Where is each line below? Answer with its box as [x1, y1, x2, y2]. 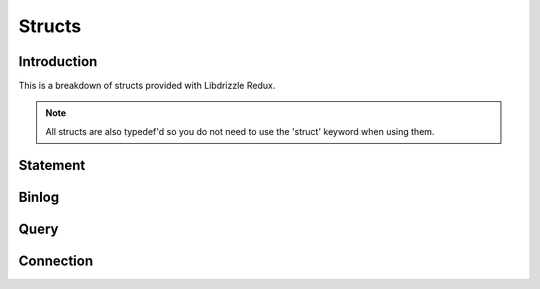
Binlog [18, 188, 60, 205]
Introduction [18, 53, 98, 70]
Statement [18, 156, 86, 174]
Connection [18, 252, 94, 269]
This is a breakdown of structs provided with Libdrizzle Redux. [18, 80, 276, 92]
